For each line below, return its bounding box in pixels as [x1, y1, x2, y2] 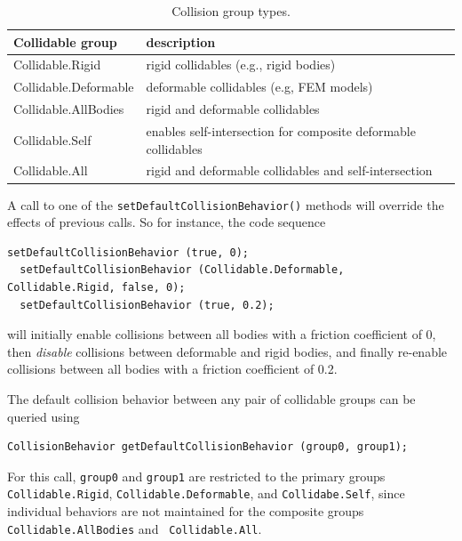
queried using [7, 407, 80, 425]
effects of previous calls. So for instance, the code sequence [7, 213, 326, 231]
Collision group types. [171, 2, 291, 20]
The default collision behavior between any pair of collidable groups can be [7, 389, 416, 408]
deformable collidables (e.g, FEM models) [146, 77, 373, 96]
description [146, 32, 216, 51]
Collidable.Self [13, 130, 92, 149]
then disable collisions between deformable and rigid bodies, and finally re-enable [7, 342, 448, 360]
